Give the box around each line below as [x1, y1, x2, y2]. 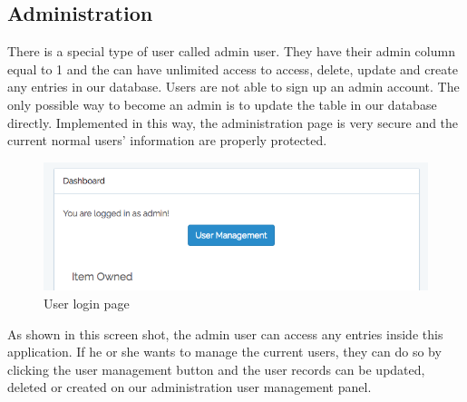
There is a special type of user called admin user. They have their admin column [7, 42, 455, 61]
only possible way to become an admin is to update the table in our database [7, 94, 437, 113]
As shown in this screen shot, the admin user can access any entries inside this [7, 324, 443, 343]
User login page [44, 293, 130, 312]
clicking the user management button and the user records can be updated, [7, 359, 425, 378]
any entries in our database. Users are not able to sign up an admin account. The [7, 77, 460, 96]
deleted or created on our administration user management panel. [7, 377, 372, 397]
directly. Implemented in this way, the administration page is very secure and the [7, 113, 459, 132]
